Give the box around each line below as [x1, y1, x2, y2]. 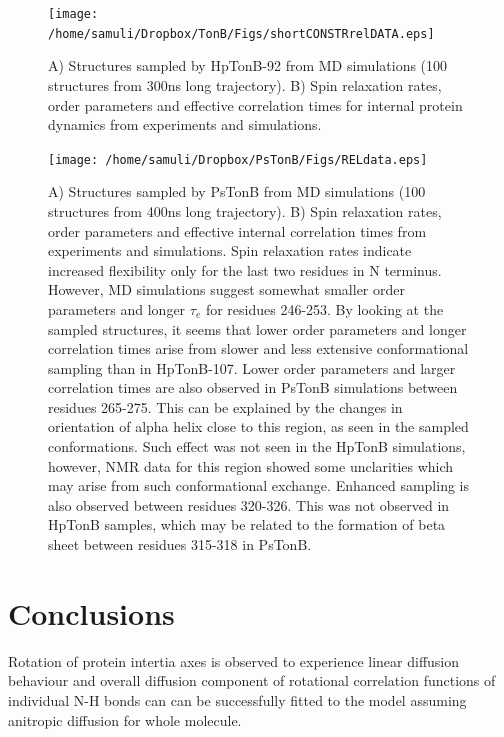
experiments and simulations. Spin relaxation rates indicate [48, 240, 412, 261]
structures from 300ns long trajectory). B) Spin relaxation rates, [48, 74, 442, 95]
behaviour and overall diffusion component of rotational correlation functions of [8, 670, 496, 691]
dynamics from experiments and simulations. [48, 114, 322, 135]
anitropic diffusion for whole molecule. [8, 709, 242, 730]
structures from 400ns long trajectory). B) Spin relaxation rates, [48, 200, 442, 221]
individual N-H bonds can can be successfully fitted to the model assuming [8, 689, 467, 710]
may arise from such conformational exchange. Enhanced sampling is [48, 475, 470, 496]
